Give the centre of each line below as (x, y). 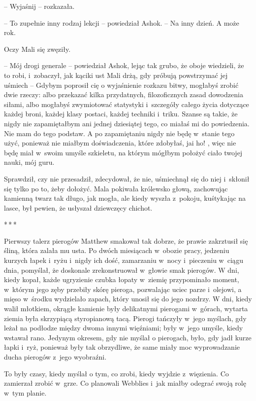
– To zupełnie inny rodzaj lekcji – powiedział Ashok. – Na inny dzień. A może (122, 22)
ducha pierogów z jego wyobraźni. (55, 357)
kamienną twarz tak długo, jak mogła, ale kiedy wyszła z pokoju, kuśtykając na (125, 198)
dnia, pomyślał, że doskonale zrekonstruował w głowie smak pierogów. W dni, (122, 270)
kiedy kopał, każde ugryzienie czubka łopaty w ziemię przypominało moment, (122, 279)
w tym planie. (25, 392)
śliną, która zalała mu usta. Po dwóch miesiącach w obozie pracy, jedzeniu (117, 250)
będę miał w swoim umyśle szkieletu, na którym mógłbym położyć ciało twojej (123, 152)
